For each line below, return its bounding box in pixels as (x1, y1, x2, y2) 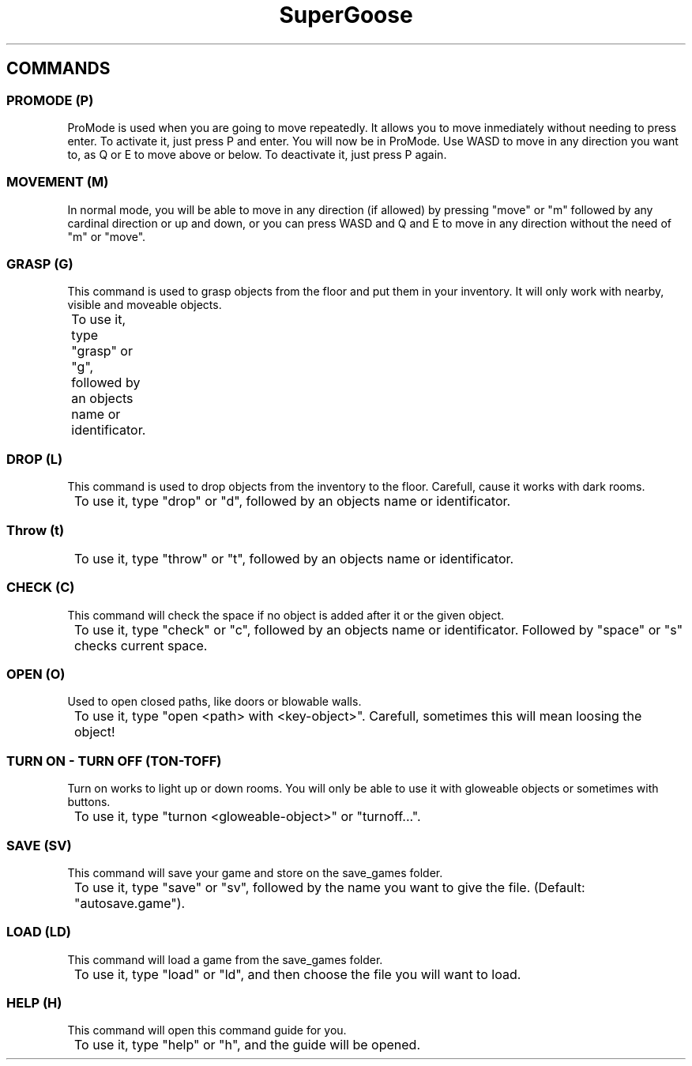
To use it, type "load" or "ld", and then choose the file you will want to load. (74, 966, 521, 982)
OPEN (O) (6, 666, 66, 683)
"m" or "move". (67, 229, 146, 243)
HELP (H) (6, 995, 62, 1011)
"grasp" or (71, 343, 133, 360)
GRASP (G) (6, 256, 73, 273)
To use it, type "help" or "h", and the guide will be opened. (74, 1037, 420, 1053)
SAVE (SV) (6, 837, 72, 853)
